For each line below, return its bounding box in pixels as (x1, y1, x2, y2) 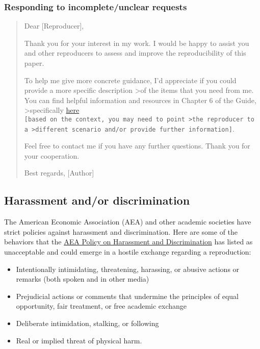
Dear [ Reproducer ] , (24, 20, 84, 31)
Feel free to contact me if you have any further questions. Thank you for (24, 140, 250, 151)
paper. (24, 58, 44, 68)
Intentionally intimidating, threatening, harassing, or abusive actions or (16, 263, 240, 274)
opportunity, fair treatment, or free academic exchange (16, 301, 187, 311)
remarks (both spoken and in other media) (16, 273, 149, 284)
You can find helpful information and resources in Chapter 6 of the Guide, (24, 94, 256, 105)
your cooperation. (24, 150, 80, 161)
